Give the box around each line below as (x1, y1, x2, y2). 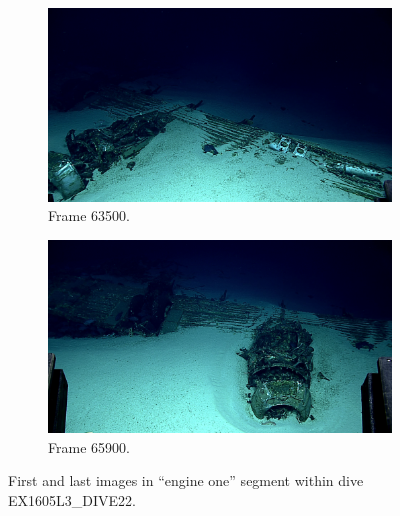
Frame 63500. (48, 205, 130, 226)
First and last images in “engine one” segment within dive (8, 470, 364, 491)
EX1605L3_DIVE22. (8, 489, 136, 510)
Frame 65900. (48, 436, 130, 457)
